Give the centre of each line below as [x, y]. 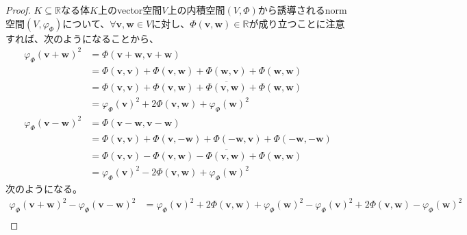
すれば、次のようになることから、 [82, 38]
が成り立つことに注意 [297, 23]
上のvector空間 [130, 10]
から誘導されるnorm [302, 10]
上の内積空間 [196, 10]
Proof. [18, 10]
